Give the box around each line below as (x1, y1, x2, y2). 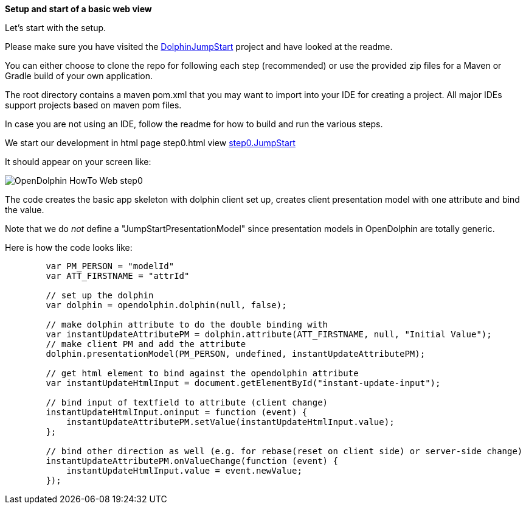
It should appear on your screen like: (5, 156, 151, 167)
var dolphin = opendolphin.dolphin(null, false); (46, 300, 287, 310)
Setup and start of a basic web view (5, 4, 152, 14)
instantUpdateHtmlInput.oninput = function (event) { (46, 407, 308, 417)
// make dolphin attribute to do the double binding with (46, 320, 328, 329)
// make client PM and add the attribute (46, 339, 246, 349)
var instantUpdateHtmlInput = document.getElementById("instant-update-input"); (46, 378, 441, 388)
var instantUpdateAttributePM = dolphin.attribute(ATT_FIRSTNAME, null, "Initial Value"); (46, 329, 492, 339)
